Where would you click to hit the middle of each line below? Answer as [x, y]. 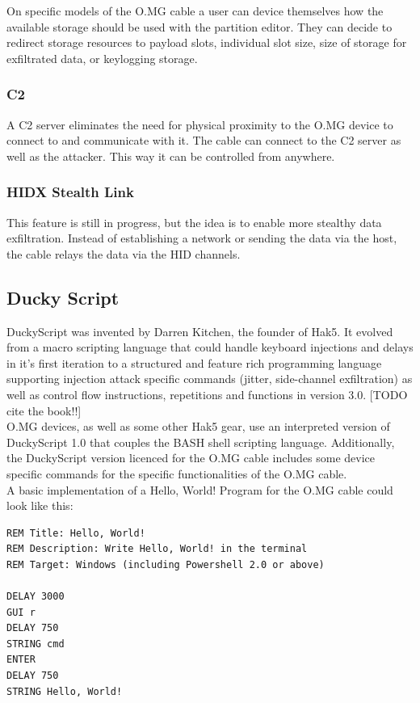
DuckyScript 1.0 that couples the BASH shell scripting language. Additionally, [201, 442]
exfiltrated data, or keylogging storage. [102, 58]
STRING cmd [36, 644]
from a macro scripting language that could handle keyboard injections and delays [210, 347]
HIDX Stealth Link [70, 192]
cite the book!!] [44, 410]
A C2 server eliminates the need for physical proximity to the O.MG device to [200, 124]
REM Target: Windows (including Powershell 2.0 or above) [166, 564]
